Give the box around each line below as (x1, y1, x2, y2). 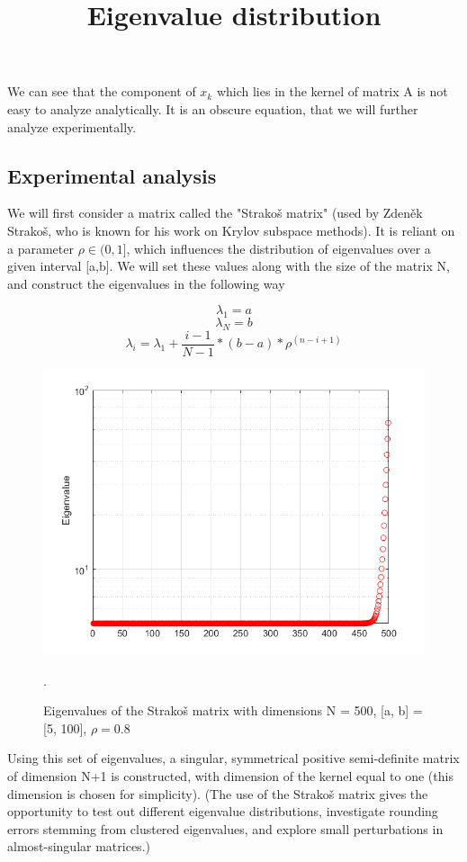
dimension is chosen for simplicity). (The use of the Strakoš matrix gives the (7, 784, 428, 803)
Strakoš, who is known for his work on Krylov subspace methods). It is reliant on (7, 220, 455, 239)
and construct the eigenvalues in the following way (7, 274, 285, 292)
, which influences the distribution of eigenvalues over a (126, 238, 431, 257)
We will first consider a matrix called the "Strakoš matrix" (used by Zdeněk (7, 203, 423, 222)
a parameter (7, 238, 74, 257)
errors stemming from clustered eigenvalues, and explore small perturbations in (7, 819, 444, 838)
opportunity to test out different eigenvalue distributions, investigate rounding (7, 802, 438, 821)
